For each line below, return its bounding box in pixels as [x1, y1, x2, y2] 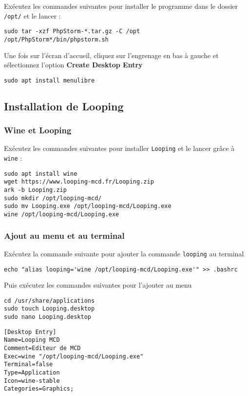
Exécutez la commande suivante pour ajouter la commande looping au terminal [4, 248, 244, 258]
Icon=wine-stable [4, 377, 60, 384]
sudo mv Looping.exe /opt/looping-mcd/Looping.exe [4, 203, 172, 210]
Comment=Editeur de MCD [4, 345, 81, 352]
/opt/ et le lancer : [4, 10, 61, 21]
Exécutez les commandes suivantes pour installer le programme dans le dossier [4, 1, 238, 11]
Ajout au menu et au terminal [4, 229, 125, 241]
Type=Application [4, 369, 60, 376]
